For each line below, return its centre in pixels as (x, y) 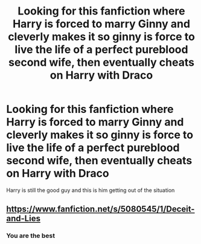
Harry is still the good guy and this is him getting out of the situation (91, 190)
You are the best (31, 236)
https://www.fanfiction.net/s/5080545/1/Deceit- (101, 209)
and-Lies (24, 219)
